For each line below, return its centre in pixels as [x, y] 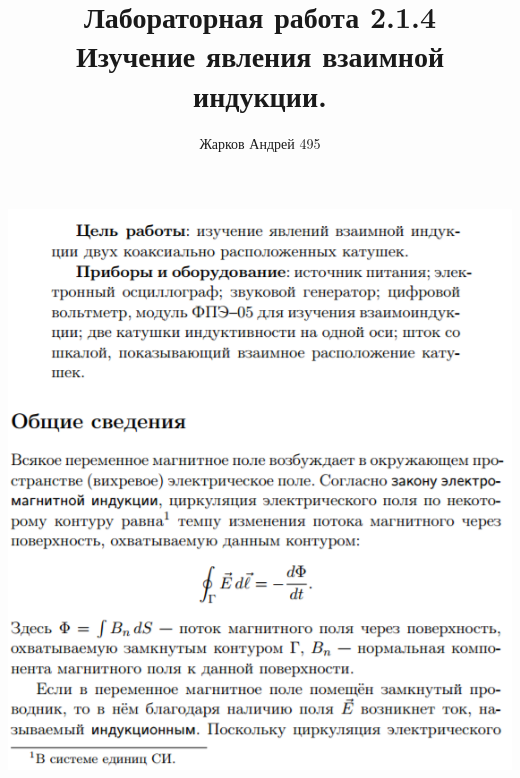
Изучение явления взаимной [260, 55]
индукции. [260, 94]
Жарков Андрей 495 [260, 142]
